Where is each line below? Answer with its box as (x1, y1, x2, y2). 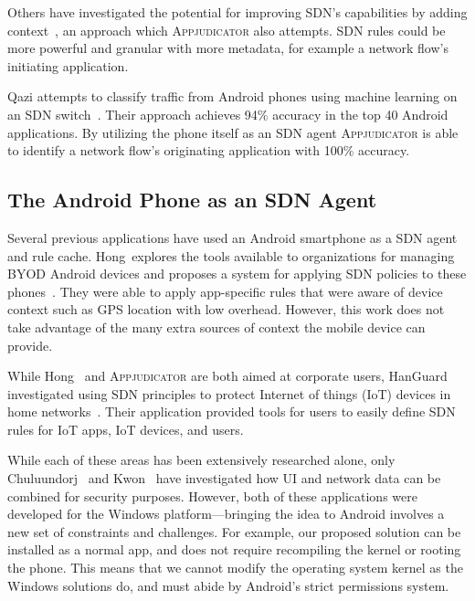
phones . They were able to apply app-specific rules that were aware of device (7, 281, 443, 300)
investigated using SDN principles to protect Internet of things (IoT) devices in (7, 384, 451, 403)
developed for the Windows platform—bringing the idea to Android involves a (7, 504, 445, 523)
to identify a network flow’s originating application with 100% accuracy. (7, 141, 410, 160)
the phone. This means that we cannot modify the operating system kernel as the (7, 558, 463, 577)
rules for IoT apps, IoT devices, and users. (7, 419, 244, 438)
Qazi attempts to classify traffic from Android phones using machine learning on (7, 87, 458, 106)
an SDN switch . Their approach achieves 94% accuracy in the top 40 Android (7, 104, 449, 123)
